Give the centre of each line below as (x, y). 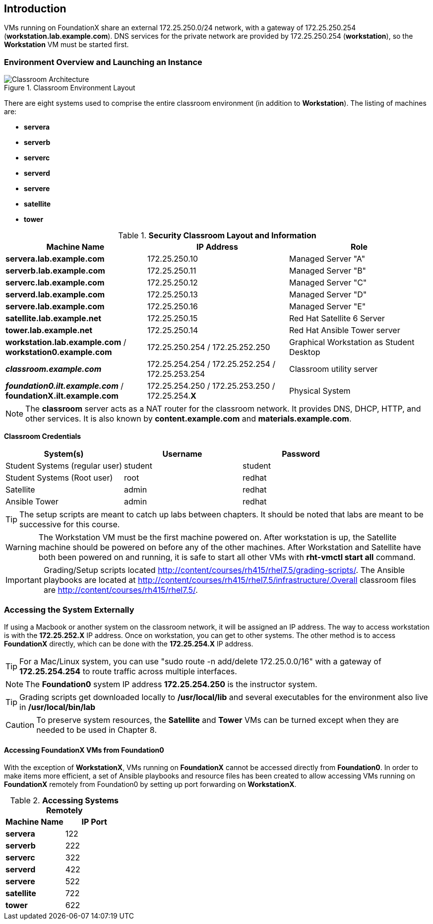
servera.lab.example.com (55, 259)
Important (24, 580)
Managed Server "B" (328, 271)
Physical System (320, 391)
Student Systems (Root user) (59, 478)
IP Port (94, 822)
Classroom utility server (333, 369)
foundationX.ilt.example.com (62, 396)
